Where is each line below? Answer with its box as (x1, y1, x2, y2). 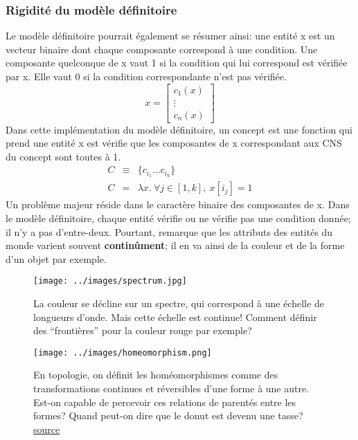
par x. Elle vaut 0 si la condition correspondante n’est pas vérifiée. (6, 69, 287, 83)
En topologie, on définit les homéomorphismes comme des (33, 367, 278, 382)
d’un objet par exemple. (6, 251, 107, 266)
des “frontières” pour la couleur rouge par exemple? (33, 323, 252, 338)
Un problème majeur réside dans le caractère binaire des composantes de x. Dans (6, 197, 350, 212)
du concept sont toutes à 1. (6, 149, 121, 163)
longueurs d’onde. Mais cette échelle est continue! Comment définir (33, 309, 317, 324)
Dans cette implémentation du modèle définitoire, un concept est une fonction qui (6, 122, 352, 136)
